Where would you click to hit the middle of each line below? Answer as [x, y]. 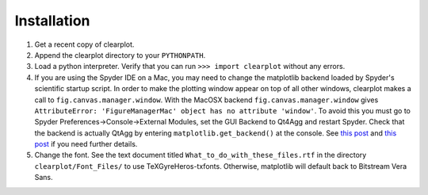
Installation [52, 21]
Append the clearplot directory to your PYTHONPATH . [120, 55]
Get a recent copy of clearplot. [84, 44]
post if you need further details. [86, 144]
